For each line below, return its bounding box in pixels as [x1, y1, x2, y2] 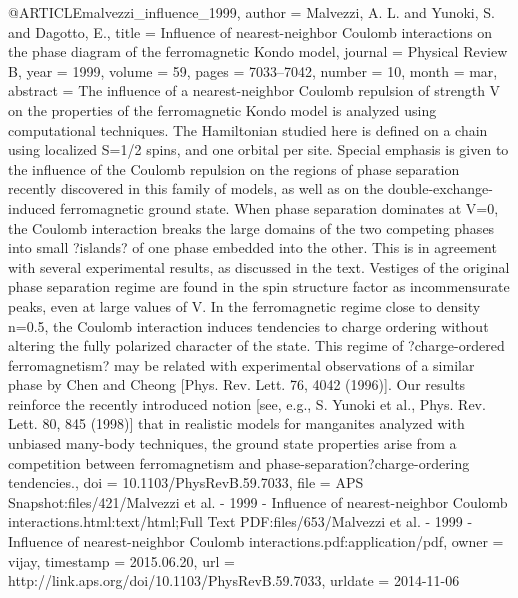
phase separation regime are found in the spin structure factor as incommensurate [8, 276, 510, 297]
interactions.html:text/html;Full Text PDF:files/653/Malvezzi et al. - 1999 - [8, 511, 473, 532]
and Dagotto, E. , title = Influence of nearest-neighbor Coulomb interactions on [8, 21, 493, 42]
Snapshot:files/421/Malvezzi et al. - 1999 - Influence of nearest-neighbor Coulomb [8, 491, 508, 512]
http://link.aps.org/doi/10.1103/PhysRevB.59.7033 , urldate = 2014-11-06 [8, 570, 460, 591]
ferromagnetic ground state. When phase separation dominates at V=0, [60, 197, 499, 218]
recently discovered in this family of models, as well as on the [8, 178, 384, 199]
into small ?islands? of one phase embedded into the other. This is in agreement [8, 237, 497, 258]
